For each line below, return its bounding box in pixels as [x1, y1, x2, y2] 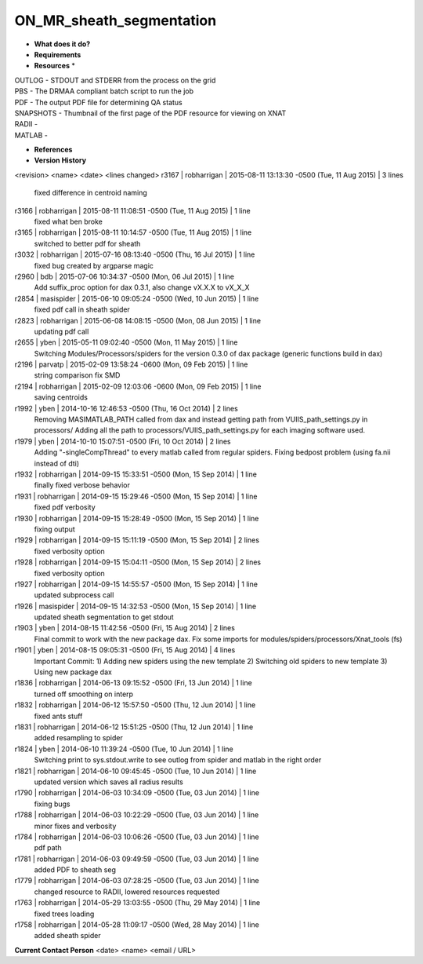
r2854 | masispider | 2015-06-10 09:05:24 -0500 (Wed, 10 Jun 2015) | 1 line [14, 294, 259, 303]
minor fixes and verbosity [34, 821, 117, 831]
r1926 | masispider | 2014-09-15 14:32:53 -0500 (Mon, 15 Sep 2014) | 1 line [14, 601, 257, 611]
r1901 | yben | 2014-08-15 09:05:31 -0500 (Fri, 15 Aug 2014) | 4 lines [14, 645, 236, 655]
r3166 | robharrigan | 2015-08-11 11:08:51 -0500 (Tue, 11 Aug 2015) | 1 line [14, 206, 251, 215]
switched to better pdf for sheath [34, 239, 141, 248]
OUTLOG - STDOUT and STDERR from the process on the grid [14, 75, 216, 85]
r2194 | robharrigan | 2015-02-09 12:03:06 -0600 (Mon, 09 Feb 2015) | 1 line [14, 382, 262, 391]
